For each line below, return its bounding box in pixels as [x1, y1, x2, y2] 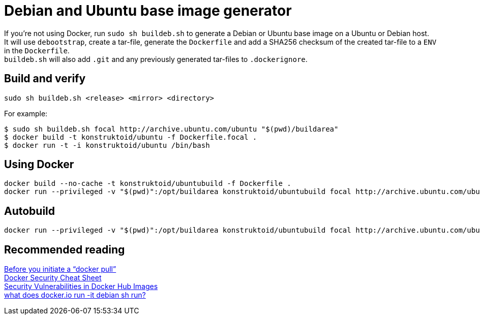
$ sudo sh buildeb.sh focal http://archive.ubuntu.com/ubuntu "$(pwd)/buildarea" [4, 124, 339, 133]
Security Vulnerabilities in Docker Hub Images [4, 282, 158, 291]
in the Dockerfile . [4, 46, 70, 55]
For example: [4, 109, 48, 118]
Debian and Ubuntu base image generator [4, 2, 292, 19]
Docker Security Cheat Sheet [4, 273, 102, 282]
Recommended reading [4, 243, 125, 256]
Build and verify [4, 72, 86, 85]
